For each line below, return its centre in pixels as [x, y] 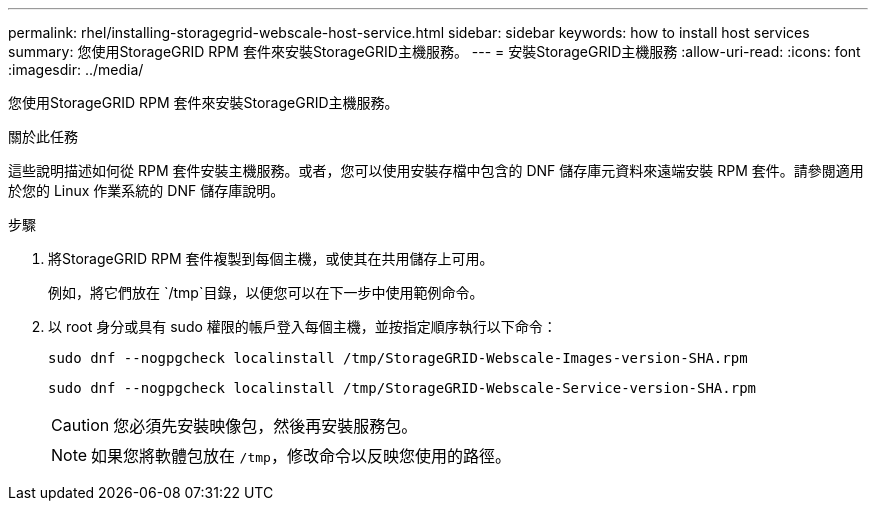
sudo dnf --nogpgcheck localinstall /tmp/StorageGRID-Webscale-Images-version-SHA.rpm [398, 358]
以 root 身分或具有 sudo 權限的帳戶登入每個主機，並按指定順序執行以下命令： [302, 326]
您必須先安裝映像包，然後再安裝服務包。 [265, 426]
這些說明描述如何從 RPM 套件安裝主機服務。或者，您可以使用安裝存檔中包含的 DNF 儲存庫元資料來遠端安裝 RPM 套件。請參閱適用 [436, 170]
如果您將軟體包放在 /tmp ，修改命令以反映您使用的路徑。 [301, 456]
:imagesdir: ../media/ [76, 69]
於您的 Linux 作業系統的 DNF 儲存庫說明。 [146, 190]
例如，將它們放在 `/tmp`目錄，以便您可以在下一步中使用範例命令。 [266, 292]
